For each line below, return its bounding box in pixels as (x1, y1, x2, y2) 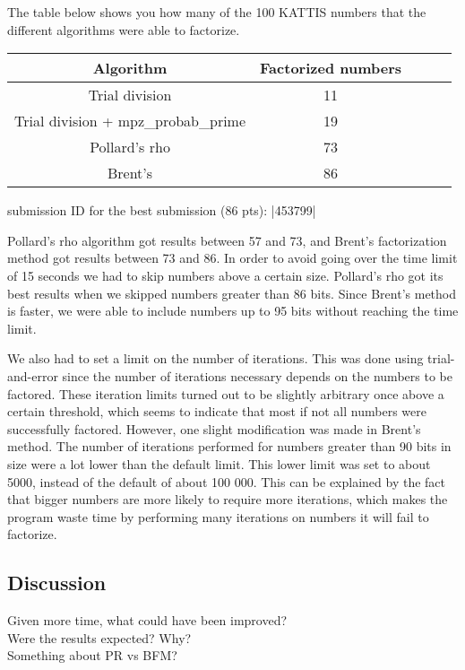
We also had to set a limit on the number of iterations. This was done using (7, 349, 424, 368)
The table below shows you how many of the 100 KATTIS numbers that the (7, 3, 426, 21)
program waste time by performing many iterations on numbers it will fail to (7, 507, 429, 526)
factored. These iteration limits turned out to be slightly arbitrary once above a (7, 384, 444, 403)
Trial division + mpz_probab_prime (14, 110, 246, 132)
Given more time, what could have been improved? (7, 611, 288, 630)
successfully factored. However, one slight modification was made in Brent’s (7, 419, 421, 438)
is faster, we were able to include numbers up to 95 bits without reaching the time (7, 301, 459, 320)
